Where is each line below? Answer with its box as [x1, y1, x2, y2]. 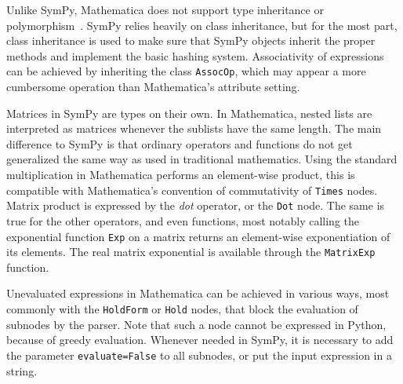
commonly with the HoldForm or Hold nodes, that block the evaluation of [6, 301, 358, 316]
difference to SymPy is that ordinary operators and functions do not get [6, 135, 353, 152]
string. [6, 362, 38, 379]
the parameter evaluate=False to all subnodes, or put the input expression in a [6, 346, 392, 363]
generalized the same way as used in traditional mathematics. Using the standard [6, 151, 398, 167]
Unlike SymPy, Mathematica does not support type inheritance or [6, 2, 324, 17]
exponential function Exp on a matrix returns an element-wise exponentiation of [6, 228, 390, 244]
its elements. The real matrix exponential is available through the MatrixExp [6, 243, 376, 260]
